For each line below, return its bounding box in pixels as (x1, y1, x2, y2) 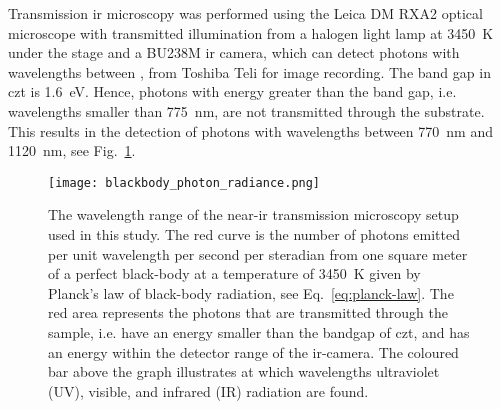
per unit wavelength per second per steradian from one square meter (48, 243, 468, 264)
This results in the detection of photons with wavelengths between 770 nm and (8, 120, 493, 141)
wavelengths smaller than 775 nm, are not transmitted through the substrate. (8, 100, 485, 121)
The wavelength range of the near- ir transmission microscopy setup (48, 204, 459, 225)
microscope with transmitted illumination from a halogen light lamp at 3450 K (8, 22, 494, 43)
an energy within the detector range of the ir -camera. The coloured (48, 341, 459, 362)
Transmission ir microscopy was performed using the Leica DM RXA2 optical (8, 3, 483, 23)
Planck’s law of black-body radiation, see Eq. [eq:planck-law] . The (48, 282, 454, 303)
